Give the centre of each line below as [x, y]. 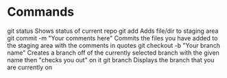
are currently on [30, 67]
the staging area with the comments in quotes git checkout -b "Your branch [114, 45]
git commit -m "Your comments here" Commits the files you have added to [112, 38]
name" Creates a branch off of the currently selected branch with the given [113, 53]
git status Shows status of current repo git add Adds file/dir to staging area [113, 31]
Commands [41, 12]
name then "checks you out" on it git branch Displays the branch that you [111, 60]
